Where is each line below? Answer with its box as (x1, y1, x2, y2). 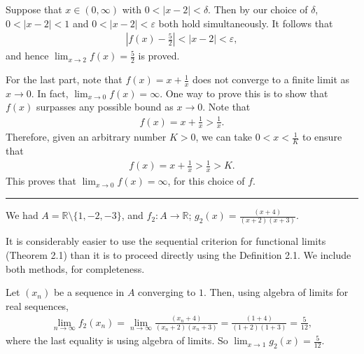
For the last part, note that (6, 72, 122, 87)
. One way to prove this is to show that (160, 85, 328, 100)
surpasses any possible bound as (36, 99, 174, 114)
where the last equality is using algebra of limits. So (6, 333, 228, 348)
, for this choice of (167, 174, 245, 188)
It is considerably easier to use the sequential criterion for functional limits (6, 234, 326, 248)
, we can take (195, 129, 253, 144)
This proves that (6, 174, 76, 188)
